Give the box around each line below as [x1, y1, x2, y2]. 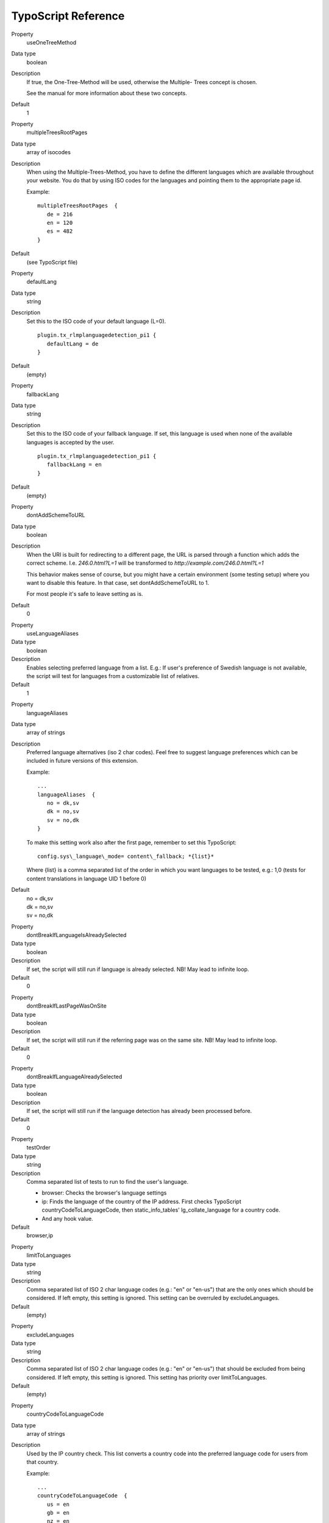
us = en [46, 1500, 70, 1508]
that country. [26, 1458, 59, 1466]
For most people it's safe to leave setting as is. [26, 590, 143, 598]
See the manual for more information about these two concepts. [26, 89, 187, 97]
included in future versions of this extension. [26, 757, 138, 765]
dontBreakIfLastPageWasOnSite [26, 1002, 107, 1009]
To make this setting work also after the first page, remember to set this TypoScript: [26, 838, 237, 846]
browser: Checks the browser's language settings [41, 1189, 167, 1196]
